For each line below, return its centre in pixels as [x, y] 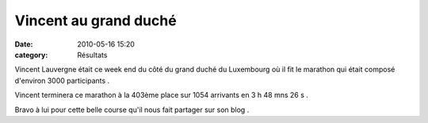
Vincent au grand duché [96, 20]
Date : [24, 44]
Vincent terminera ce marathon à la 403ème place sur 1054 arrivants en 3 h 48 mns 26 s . [162, 95]
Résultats [92, 54]
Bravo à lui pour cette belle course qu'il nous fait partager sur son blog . [132, 110]
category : [31, 54]
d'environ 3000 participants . [62, 80]
